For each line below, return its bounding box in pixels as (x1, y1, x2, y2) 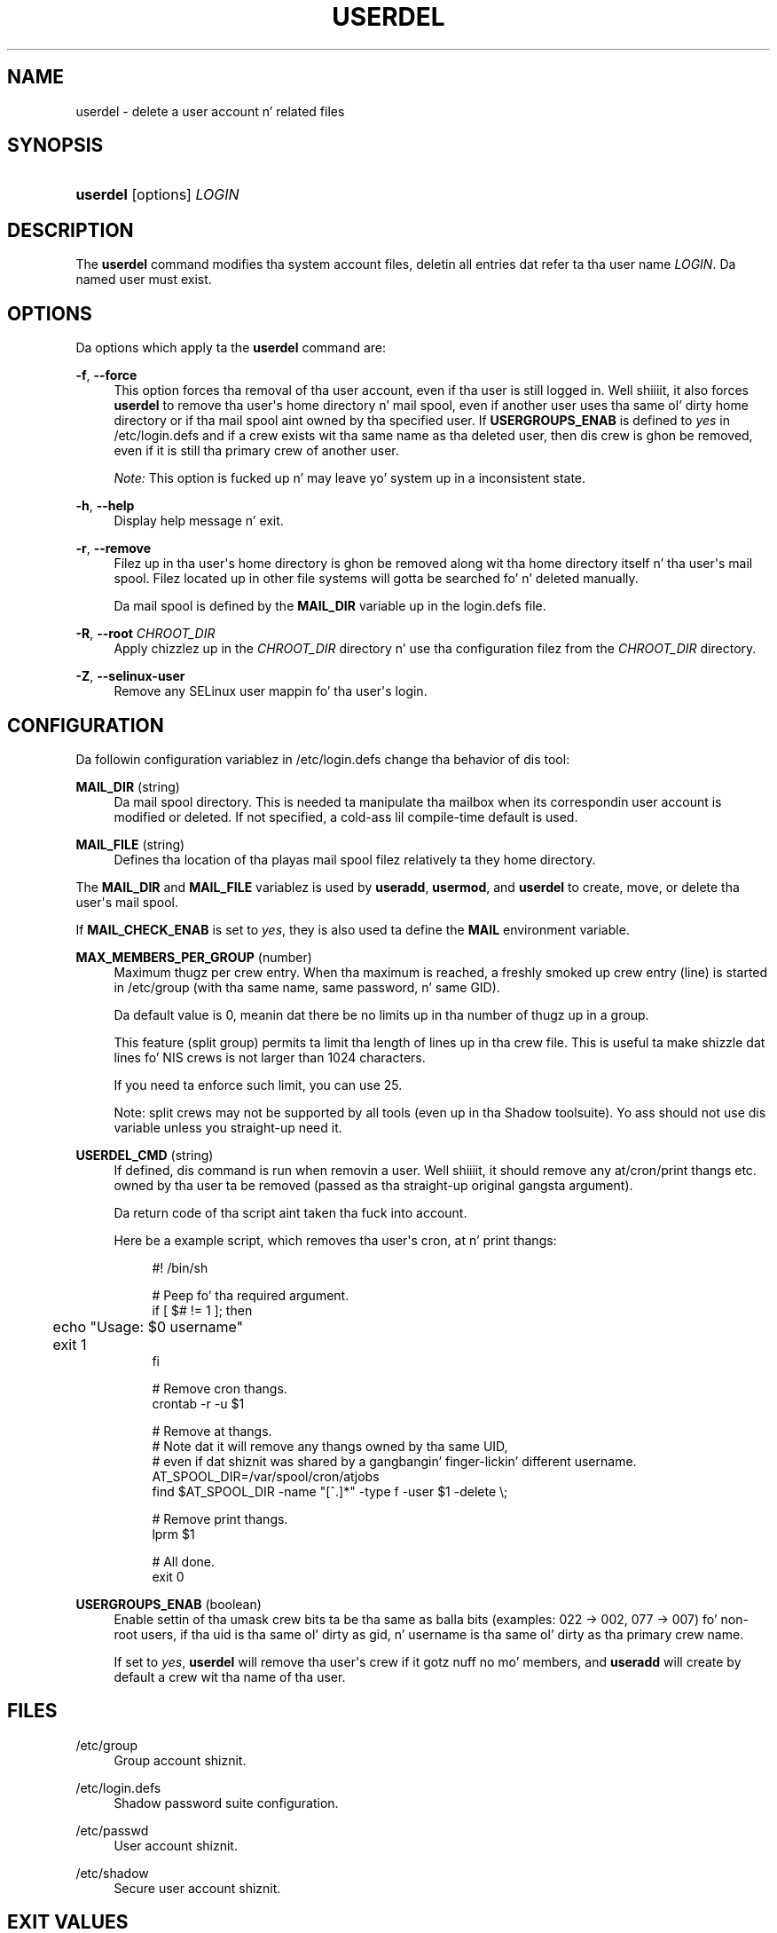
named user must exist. (75, 272, 212, 288)
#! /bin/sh (152, 1259, 208, 1275)
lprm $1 (152, 1526, 195, 1542)
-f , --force (75, 367, 137, 383)
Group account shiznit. (114, 1752, 247, 1768)
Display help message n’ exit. (114, 513, 284, 529)
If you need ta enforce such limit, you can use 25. (114, 1077, 403, 1093)
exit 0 (152, 1568, 184, 1584)
